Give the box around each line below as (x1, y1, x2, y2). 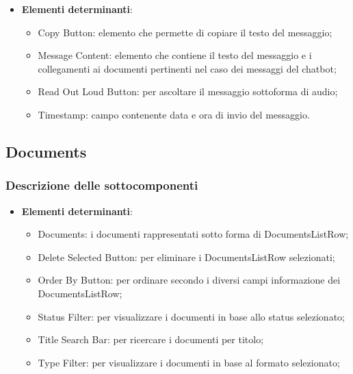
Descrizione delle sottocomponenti (5, 177, 198, 194)
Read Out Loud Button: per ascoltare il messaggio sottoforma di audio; (38, 84, 338, 99)
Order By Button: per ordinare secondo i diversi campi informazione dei (38, 273, 341, 287)
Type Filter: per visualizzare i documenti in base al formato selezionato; (38, 355, 340, 369)
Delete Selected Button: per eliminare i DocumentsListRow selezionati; (38, 249, 335, 264)
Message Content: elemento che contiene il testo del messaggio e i (38, 48, 312, 62)
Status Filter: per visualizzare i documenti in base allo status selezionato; (38, 309, 345, 323)
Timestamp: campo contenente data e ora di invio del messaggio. (38, 107, 310, 121)
